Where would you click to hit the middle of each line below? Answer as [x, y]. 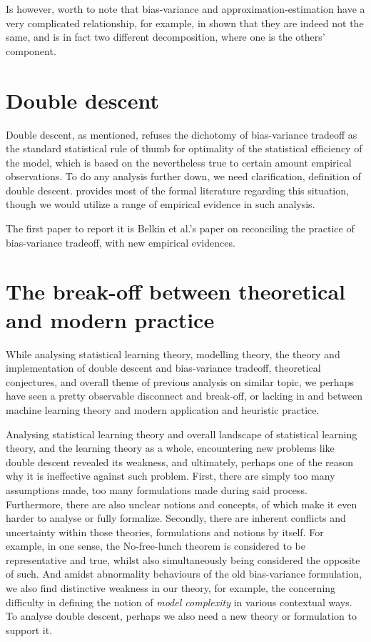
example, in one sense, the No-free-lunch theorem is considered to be [156, 546]
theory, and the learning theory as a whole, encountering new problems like [170, 448]
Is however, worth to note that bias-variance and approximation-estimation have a [185, 9]
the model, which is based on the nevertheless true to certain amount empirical [179, 162]
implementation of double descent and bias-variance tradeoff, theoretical [163, 368]
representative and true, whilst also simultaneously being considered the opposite [183, 559]
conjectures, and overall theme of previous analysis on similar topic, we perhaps [180, 381]
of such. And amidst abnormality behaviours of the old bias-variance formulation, [184, 574]
